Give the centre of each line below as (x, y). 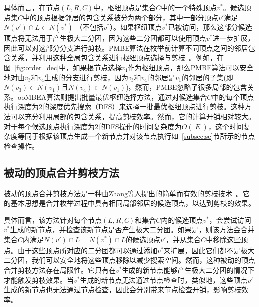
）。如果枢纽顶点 (136, 27)
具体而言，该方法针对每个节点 (53, 220)
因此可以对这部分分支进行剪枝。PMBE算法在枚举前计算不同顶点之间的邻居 (126, 48)
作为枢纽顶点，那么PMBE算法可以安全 (191, 67)
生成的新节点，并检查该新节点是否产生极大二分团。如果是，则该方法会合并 (132, 230)
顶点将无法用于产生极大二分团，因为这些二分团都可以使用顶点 (105, 38)
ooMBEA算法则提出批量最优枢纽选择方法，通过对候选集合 (112, 96)
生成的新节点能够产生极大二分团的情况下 (188, 270)
